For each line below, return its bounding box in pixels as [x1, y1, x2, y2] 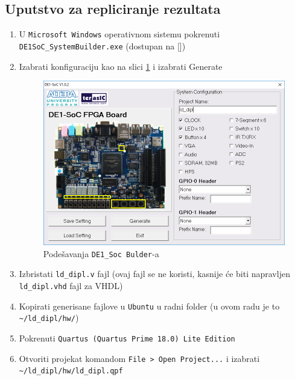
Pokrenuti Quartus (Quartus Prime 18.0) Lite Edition [19, 332, 235, 344]
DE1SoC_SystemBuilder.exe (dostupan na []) [19, 39, 186, 52]
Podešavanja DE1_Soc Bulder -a [43, 247, 159, 260]
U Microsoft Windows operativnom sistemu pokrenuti [19, 28, 220, 40]
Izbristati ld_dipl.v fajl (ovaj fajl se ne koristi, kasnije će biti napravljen [19, 267, 290, 280]
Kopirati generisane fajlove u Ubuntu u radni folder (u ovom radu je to [19, 299, 280, 312]
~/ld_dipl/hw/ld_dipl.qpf [19, 367, 123, 376]
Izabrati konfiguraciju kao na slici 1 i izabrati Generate [19, 60, 223, 72]
